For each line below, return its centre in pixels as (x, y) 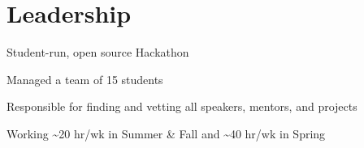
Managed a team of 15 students (85, 79)
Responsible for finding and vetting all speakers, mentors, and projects (182, 106)
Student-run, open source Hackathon (98, 52)
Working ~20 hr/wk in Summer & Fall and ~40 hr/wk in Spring (166, 133)
